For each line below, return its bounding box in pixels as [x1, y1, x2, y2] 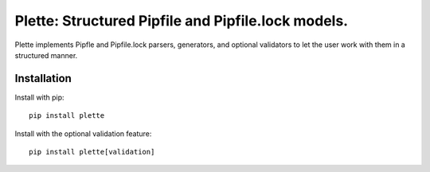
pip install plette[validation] [29, 147, 155, 157]
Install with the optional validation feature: [14, 128, 152, 139]
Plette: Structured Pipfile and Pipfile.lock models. [14, 12, 349, 29]
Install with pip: [14, 92, 64, 102]
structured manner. [14, 50, 78, 60]
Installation [14, 72, 72, 85]
